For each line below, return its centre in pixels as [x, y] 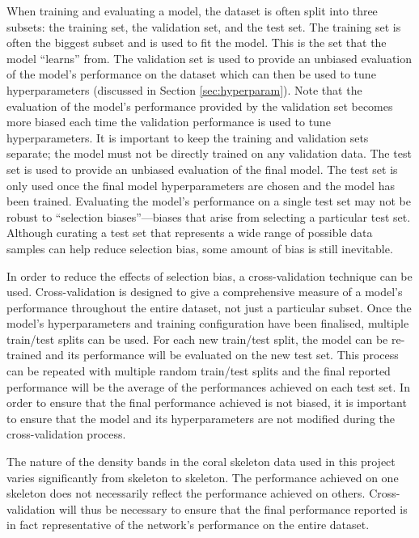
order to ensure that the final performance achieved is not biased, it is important [207, 402]
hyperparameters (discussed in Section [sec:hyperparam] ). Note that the [184, 89]
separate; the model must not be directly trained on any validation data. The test [209, 153]
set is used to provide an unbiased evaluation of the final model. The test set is [202, 169]
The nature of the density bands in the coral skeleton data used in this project [201, 462]
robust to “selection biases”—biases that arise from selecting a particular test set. [209, 216]
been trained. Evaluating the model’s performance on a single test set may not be [209, 201]
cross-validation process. [66, 434]
